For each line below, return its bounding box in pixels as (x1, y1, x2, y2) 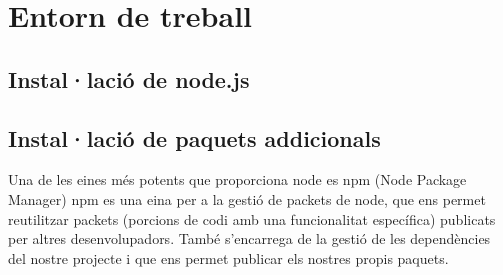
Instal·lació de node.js (8, 63, 250, 94)
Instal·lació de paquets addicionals (8, 122, 381, 153)
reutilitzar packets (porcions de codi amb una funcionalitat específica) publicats (8, 208, 496, 229)
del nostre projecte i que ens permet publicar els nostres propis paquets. (8, 247, 449, 268)
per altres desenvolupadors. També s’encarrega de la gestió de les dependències (8, 228, 491, 249)
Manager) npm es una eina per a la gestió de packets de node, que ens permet (8, 188, 486, 209)
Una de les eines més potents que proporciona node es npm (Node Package (8, 169, 467, 190)
